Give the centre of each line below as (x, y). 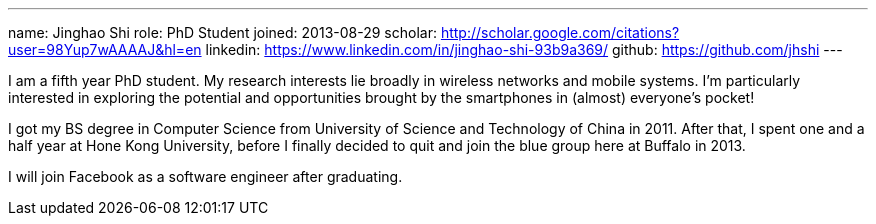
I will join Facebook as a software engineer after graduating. (205, 176)
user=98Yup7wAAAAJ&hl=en (105, 49)
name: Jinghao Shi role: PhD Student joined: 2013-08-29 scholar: (222, 32)
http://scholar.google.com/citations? (560, 32)
